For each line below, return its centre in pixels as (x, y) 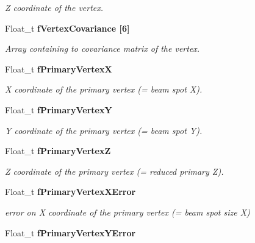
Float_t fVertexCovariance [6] (67, 28)
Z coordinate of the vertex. (54, 7)
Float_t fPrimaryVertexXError (70, 192)
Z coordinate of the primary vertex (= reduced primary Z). (114, 171)
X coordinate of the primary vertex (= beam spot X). (104, 89)
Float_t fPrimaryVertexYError (70, 232)
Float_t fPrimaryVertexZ (58, 151)
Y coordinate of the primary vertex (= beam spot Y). (104, 130)
